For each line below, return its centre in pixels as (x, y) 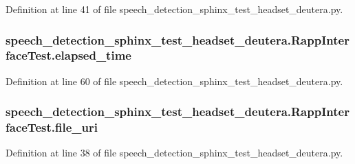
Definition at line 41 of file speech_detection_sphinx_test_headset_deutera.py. (174, 9)
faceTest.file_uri (52, 127)
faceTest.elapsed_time (68, 55)
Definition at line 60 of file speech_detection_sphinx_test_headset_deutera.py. (174, 81)
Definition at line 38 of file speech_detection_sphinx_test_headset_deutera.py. (174, 153)
